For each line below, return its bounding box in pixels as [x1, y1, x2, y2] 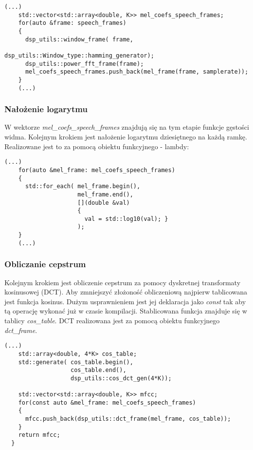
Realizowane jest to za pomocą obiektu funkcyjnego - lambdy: [4, 141, 189, 151]
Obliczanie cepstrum [4, 258, 86, 270]
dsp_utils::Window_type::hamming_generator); [4, 52, 154, 59]
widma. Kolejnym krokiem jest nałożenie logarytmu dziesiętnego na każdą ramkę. [4, 132, 247, 142]
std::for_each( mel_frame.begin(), [25, 183, 141, 190]
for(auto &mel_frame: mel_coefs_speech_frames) [18, 166, 175, 174]
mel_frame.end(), [77, 191, 133, 198]
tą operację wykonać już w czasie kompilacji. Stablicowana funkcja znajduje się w [4, 306, 247, 316]
